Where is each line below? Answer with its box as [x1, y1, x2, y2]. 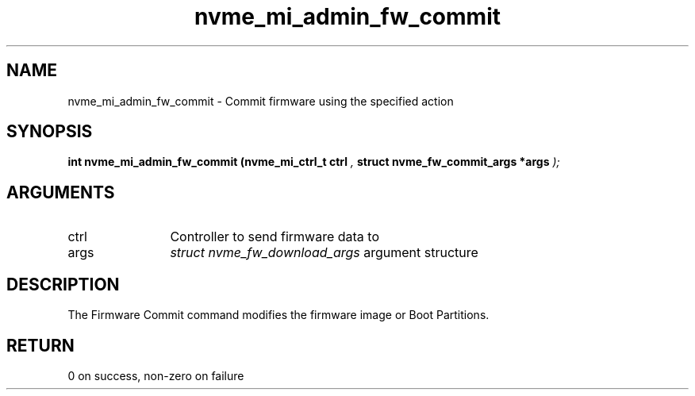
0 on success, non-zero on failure [67, 368, 244, 383]
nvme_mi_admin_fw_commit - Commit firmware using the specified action [67, 94, 454, 108]
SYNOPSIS [6, 121, 93, 142]
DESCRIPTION [6, 274, 120, 294]
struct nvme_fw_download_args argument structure [170, 244, 478, 261]
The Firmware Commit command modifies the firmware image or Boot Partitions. [67, 308, 490, 322]
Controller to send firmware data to [170, 229, 380, 245]
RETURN [6, 335, 75, 356]
